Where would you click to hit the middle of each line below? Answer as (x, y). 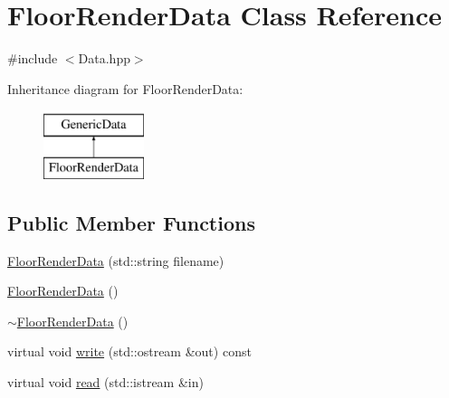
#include (33, 58)
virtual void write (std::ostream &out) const (129, 351)
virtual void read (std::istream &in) (105, 382)
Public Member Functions (131, 222)
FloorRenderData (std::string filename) (116, 260)
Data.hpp (104, 58)
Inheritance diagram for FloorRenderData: (125, 88)
